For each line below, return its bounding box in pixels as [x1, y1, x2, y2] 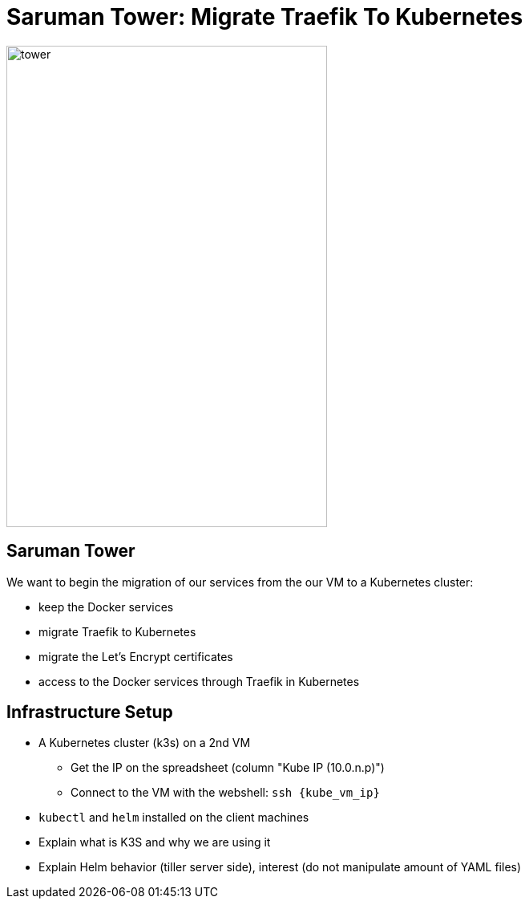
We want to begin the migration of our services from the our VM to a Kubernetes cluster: [6, 574, 474, 589]
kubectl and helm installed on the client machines [38, 810, 309, 825]
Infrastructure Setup [6, 702, 173, 723]
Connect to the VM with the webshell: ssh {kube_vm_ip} [71, 785, 380, 800]
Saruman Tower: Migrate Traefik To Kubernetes [6, 3, 523, 30]
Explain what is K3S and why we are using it [38, 835, 271, 850]
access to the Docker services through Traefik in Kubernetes [38, 674, 360, 688]
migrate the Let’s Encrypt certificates [38, 649, 233, 664]
